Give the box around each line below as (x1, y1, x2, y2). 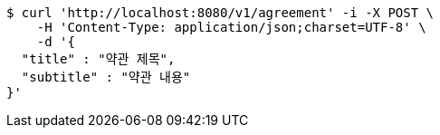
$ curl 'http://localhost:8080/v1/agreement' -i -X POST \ (6, 5, 435, 20)
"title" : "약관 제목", (21, 52, 176, 66)
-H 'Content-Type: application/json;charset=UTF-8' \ (36, 20, 426, 34)
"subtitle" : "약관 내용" (21, 70, 191, 84)
